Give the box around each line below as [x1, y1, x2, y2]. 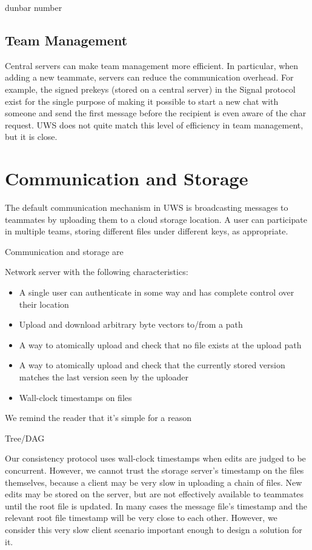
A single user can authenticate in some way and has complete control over [19, 286, 294, 299]
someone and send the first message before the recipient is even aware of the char [5, 107, 307, 119]
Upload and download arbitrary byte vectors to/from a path [19, 318, 243, 331]
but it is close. [5, 130, 58, 143]
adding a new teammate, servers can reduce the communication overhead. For [5, 71, 294, 84]
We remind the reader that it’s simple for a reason [5, 411, 192, 424]
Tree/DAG [5, 431, 45, 444]
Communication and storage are [5, 245, 124, 257]
